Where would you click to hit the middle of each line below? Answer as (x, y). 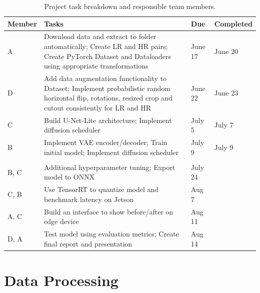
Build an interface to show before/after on (109, 211)
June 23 (226, 93)
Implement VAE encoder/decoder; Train (106, 142)
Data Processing (61, 280)
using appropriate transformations (96, 66)
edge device (61, 221)
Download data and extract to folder (100, 36)
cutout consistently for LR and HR (97, 107)
